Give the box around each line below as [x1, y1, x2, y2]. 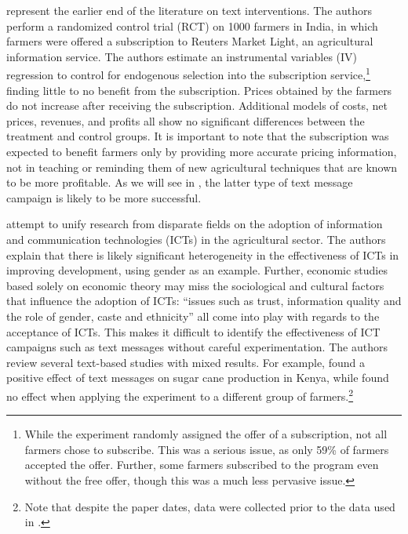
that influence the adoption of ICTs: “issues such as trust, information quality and [6, 292, 402, 309]
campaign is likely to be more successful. [6, 189, 202, 205]
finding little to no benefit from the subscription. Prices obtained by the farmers [6, 82, 392, 98]
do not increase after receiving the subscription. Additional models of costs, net [6, 97, 388, 114]
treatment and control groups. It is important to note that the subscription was [6, 128, 389, 144]
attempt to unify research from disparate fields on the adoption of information [6, 216, 383, 232]
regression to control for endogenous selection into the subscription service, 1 [6, 64, 370, 83]
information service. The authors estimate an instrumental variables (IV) [6, 48, 358, 64]
